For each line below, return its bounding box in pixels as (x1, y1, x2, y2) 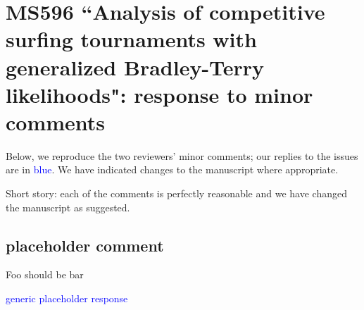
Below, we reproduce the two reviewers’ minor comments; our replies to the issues (6, 148, 358, 163)
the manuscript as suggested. (6, 199, 130, 214)
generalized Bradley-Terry (6, 52, 265, 81)
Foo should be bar (6, 267, 84, 282)
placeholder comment (6, 234, 164, 256)
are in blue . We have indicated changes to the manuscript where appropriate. (6, 162, 339, 177)
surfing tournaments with (6, 25, 257, 54)
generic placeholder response (6, 291, 128, 306)
